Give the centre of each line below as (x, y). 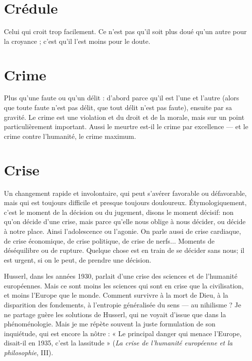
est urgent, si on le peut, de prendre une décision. (78, 259)
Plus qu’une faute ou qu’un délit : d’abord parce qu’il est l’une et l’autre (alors (122, 98)
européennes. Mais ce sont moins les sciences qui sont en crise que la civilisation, (124, 285)
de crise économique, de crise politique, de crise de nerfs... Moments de (109, 240)
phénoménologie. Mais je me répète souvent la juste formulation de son (110, 324)
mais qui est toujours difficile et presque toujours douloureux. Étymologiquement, (125, 202)
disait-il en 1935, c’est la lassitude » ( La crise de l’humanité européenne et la (118, 343)
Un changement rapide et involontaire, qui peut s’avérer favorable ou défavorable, (125, 193)
